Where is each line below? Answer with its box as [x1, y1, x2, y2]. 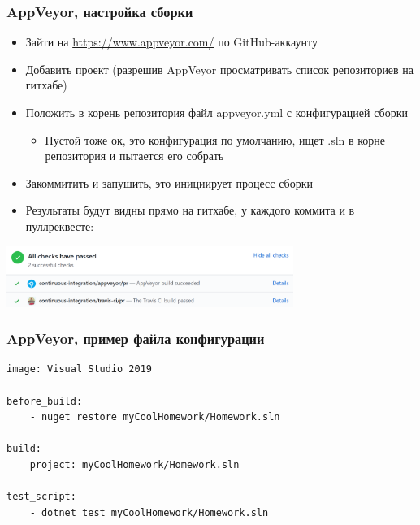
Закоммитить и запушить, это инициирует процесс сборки [25, 174, 313, 191]
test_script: [6, 491, 76, 503]
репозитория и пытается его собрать [45, 147, 224, 164]
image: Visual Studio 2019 [6, 363, 152, 375]
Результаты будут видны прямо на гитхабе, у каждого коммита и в [25, 202, 355, 219]
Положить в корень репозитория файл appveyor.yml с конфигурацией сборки [25, 104, 408, 120]
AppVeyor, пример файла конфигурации [6, 328, 265, 349]
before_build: [6, 395, 83, 407]
